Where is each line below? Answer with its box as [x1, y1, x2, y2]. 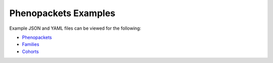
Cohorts [22, 48, 39, 54]
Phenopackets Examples [9, 8, 116, 19]
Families [22, 41, 39, 47]
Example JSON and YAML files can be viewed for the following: [9, 25, 142, 31]
